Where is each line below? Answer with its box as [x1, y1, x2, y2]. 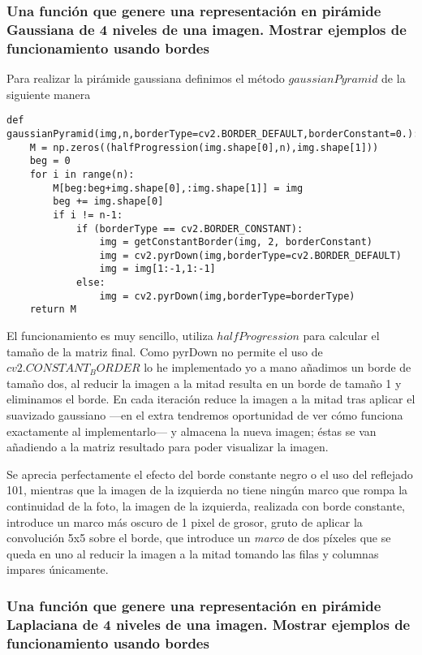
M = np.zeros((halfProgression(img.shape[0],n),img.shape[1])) [29, 141, 379, 153]
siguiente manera [6, 85, 91, 102]
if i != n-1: [53, 209, 123, 221]
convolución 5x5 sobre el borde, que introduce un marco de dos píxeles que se [6, 529, 391, 546]
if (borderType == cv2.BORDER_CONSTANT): [75, 222, 304, 235]
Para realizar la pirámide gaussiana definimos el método [6, 70, 285, 87]
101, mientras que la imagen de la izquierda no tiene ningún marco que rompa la [6, 481, 408, 498]
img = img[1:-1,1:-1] [99, 263, 216, 275]
